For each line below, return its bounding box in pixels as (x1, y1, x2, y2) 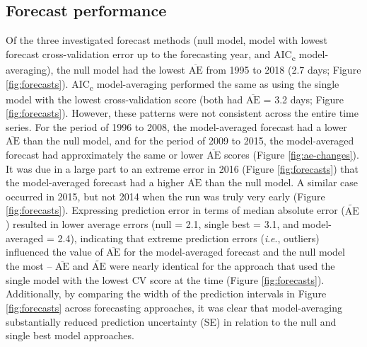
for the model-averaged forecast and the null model (124, 244, 345, 259)
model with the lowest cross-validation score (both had (6, 91, 243, 106)
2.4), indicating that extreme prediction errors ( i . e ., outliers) (57, 230, 320, 245)
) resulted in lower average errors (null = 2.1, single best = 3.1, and (6, 217, 299, 232)
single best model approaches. (6, 328, 134, 343)
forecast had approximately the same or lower (6, 147, 204, 162)
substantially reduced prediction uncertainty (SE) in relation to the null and (6, 314, 337, 329)
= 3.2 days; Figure (263, 91, 344, 106)
